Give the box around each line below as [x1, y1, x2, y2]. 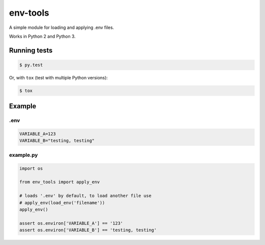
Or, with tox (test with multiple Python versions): [9, 74, 108, 80]
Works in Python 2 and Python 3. [9, 33, 76, 39]
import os [19, 166, 43, 171]
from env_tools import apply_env [19, 179, 100, 185]
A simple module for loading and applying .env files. [9, 24, 114, 30]
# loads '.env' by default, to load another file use [19, 193, 152, 198]
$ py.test [19, 62, 43, 68]
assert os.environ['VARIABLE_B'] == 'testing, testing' [19, 227, 157, 233]
